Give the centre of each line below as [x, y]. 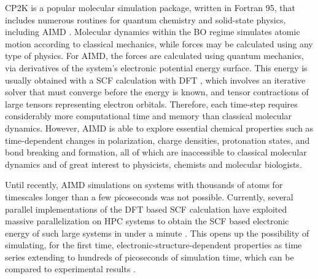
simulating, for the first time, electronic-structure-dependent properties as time [153, 245]
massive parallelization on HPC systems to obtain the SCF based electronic [147, 221]
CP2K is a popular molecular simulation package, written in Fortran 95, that [150, 7]
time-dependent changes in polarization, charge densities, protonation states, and [157, 140]
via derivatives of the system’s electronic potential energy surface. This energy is [156, 67]
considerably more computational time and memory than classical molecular [149, 116]
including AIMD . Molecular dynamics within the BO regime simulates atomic [153, 32]
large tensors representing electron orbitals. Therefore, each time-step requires [151, 104]
